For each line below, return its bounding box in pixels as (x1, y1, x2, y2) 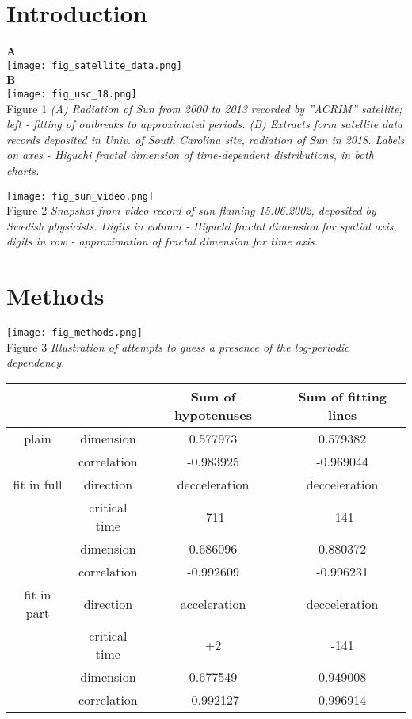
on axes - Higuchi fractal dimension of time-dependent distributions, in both (6, 146, 374, 163)
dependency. (6, 354, 65, 371)
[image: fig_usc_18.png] (6, 88, 137, 100)
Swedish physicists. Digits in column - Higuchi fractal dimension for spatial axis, (6, 217, 397, 234)
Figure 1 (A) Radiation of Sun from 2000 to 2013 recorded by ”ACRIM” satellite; (6, 100, 402, 116)
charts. (6, 162, 40, 178)
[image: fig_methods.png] (6, 327, 143, 339)
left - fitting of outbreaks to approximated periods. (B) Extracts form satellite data (6, 116, 403, 132)
